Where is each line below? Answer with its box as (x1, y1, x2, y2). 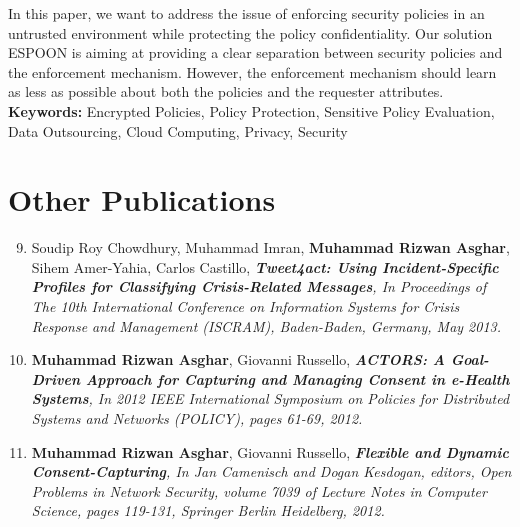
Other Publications (8, 179, 276, 220)
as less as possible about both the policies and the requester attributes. (8, 81, 444, 102)
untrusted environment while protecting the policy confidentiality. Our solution (8, 22, 493, 43)
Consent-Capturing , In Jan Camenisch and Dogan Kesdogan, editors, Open (31, 461, 512, 482)
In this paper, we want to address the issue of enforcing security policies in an (8, 3, 485, 23)
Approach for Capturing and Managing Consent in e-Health (85, 368, 510, 389)
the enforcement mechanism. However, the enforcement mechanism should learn (8, 61, 497, 82)
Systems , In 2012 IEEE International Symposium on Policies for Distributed (31, 388, 510, 409)
